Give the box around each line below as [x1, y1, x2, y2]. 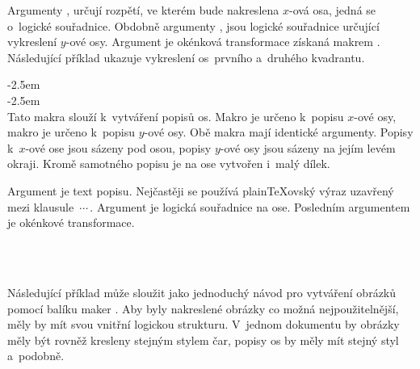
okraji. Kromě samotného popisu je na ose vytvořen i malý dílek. [7, 155, 330, 172]
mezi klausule [7, 198, 74, 215]
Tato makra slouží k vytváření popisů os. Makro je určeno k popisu [7, 107, 344, 124]
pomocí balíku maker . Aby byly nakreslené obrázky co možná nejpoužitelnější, [7, 300, 399, 317]
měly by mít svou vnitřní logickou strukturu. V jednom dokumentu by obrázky [7, 316, 400, 333]
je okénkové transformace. [7, 214, 135, 231]
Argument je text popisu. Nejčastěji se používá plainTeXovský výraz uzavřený [7, 182, 394, 199]
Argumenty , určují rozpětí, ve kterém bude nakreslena [7, 2, 279, 18]
